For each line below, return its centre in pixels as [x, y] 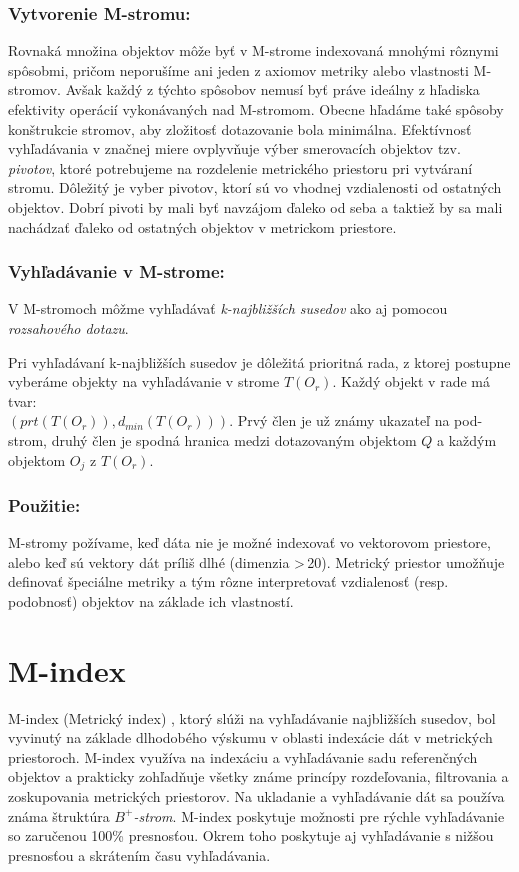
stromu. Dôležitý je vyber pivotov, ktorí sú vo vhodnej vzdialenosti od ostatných [255, 187]
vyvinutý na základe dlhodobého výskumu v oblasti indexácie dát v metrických [250, 737]
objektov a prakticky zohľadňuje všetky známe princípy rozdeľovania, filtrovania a [258, 776]
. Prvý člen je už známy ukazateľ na [339, 420]
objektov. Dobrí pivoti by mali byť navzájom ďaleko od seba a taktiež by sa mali [255, 206]
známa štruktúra [59, 815]
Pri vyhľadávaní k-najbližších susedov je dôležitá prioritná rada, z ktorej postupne [259, 361]
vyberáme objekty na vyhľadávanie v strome [144, 381]
